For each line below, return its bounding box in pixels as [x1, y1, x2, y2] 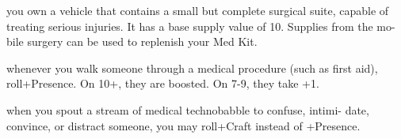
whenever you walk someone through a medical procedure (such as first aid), [6, 59, 378, 76]
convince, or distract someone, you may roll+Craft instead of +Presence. [6, 117, 361, 133]
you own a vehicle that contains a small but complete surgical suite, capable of [6, 2, 389, 18]
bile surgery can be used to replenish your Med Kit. [6, 33, 258, 50]
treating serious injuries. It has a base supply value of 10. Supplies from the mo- [6, 17, 395, 34]
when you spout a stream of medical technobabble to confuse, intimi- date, [6, 101, 369, 118]
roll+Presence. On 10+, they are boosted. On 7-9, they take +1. [6, 75, 319, 92]
